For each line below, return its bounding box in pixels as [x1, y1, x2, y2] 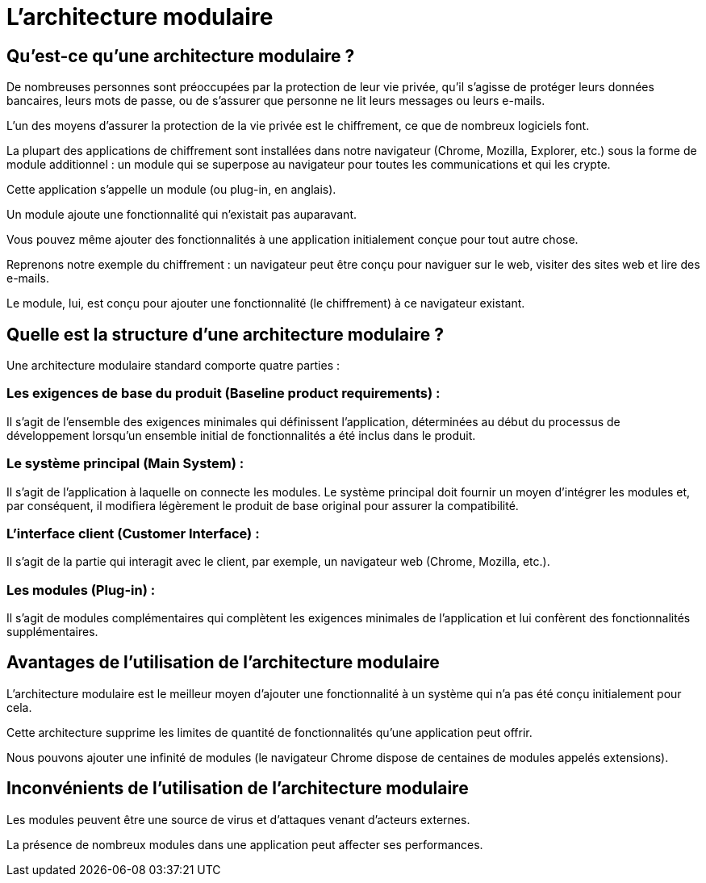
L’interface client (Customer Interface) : [6, 525, 260, 542]
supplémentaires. [6, 625, 98, 639]
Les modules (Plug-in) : [6, 581, 156, 598]
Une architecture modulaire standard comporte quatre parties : [6, 358, 340, 373]
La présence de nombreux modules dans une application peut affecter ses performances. [6, 837, 483, 852]
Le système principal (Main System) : [6, 455, 244, 472]
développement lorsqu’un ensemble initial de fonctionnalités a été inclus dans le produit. [6, 428, 476, 442]
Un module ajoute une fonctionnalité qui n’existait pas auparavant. [6, 207, 357, 222]
